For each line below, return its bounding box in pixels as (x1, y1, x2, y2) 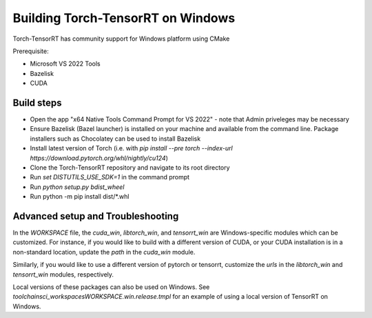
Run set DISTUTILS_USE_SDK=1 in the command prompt (30, 173, 189, 181)
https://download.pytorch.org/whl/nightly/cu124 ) (30, 154, 169, 162)
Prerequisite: (12, 47, 50, 55)
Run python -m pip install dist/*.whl (30, 192, 130, 201)
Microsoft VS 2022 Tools (30, 59, 101, 68)
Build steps (12, 97, 62, 108)
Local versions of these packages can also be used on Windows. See (12, 283, 210, 291)
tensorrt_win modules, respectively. (12, 270, 114, 279)
